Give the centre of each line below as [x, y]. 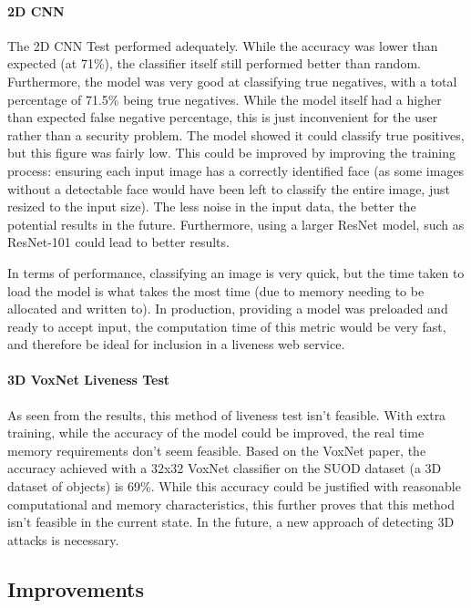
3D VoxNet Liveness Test [89, 380]
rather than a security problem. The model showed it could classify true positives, [236, 134]
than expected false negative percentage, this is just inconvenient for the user [223, 117]
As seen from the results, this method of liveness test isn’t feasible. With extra [227, 414]
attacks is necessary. [63, 539]
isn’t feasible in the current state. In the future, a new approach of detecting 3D [231, 522]
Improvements [76, 588]
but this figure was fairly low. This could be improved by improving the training [232, 153]
